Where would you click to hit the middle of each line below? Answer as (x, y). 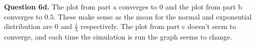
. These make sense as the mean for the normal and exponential (153, 16)
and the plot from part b (204, 6)
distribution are (28, 26)
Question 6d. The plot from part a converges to (81, 6)
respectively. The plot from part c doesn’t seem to (158, 26)
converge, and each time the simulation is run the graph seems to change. (118, 37)
